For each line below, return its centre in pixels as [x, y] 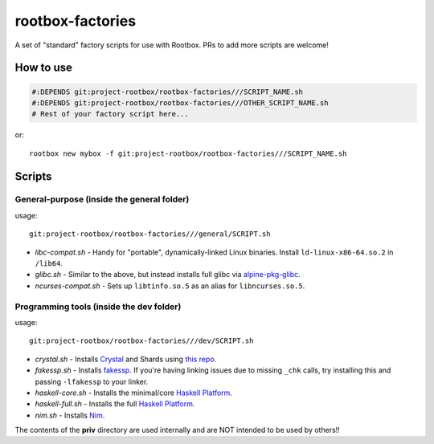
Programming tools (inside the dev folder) [98, 307]
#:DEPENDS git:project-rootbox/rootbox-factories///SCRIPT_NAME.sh [168, 92]
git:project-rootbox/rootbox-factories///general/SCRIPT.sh [150, 234]
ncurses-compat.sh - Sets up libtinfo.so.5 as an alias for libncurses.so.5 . [170, 286]
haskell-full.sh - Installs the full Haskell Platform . [115, 404]
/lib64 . [49, 263]
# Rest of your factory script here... [110, 114]
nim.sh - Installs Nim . [70, 415]
